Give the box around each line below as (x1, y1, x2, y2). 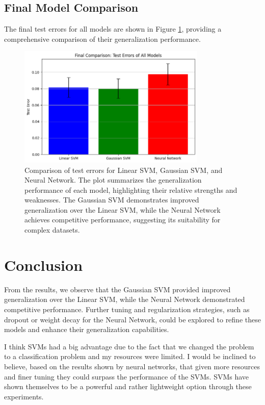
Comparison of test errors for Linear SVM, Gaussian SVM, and (24, 164, 223, 175)
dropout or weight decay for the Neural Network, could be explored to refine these (4, 314, 261, 324)
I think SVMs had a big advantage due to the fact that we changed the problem (4, 341, 254, 351)
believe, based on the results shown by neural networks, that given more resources (4, 361, 260, 371)
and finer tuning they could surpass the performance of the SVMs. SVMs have (4, 371, 249, 382)
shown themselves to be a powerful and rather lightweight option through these (4, 381, 252, 392)
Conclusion (4, 254, 83, 275)
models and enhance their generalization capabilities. (4, 324, 169, 335)
